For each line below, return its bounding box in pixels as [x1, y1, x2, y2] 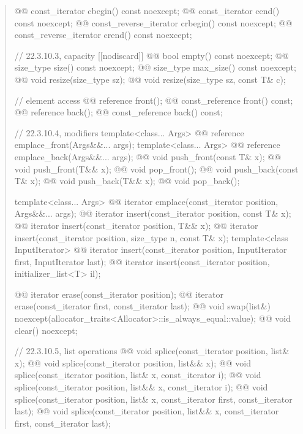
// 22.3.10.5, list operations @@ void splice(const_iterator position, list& [14, 344, 290, 357]
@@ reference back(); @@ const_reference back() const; [14, 106, 223, 118]
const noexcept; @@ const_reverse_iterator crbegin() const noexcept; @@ [14, 16, 293, 29]
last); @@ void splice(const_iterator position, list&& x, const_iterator [14, 405, 279, 417]
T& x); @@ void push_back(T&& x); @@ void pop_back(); [14, 174, 240, 187]
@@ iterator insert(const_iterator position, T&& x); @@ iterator [14, 219, 258, 231]
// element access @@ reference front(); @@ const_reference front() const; [14, 93, 293, 106]
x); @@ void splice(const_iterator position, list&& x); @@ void [14, 356, 251, 369]
